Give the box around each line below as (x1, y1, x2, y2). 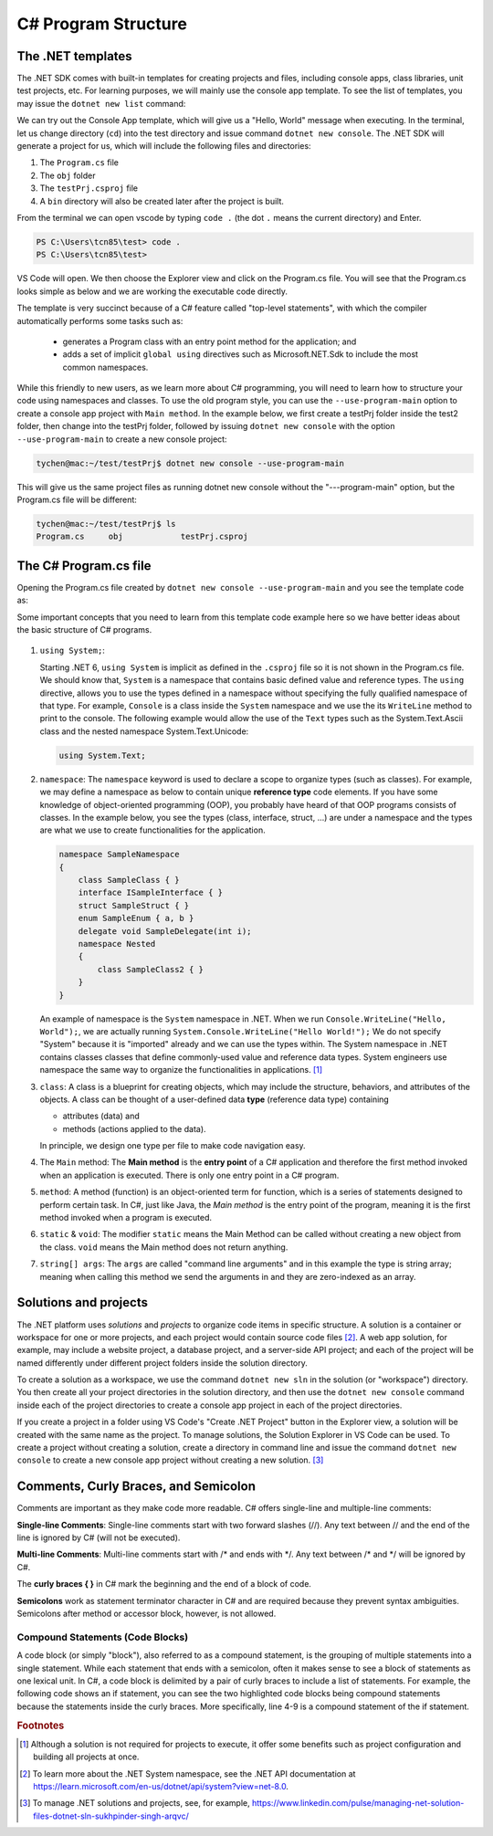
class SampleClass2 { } (97, 964, 205, 974)
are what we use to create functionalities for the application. (39, 824, 266, 835)
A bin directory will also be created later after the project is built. (39, 195, 285, 206)
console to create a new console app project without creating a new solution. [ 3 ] (16, 1454, 324, 1465)
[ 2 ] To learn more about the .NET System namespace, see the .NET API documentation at (19, 1768, 356, 1779)
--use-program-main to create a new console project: (16, 434, 227, 445)
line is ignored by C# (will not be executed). (16, 1532, 181, 1543)
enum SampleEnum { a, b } (78, 913, 194, 924)
